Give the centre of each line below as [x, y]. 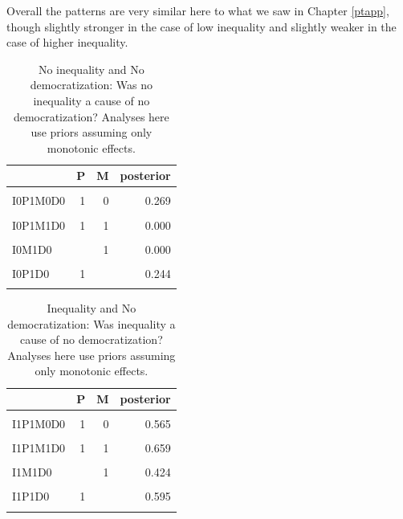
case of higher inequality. [67, 42]
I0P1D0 [31, 273]
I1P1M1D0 [39, 448]
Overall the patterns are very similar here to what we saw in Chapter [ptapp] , [198, 10]
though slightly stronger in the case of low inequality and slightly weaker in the [201, 26]
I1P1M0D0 [39, 424]
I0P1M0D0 [39, 200]
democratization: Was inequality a [92, 323]
